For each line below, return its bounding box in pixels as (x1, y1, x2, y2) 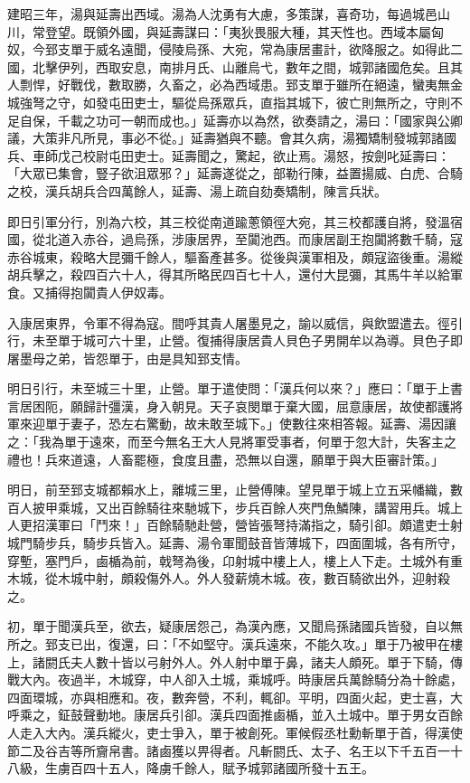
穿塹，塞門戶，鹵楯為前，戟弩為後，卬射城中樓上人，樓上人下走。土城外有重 (7, 551, 463, 570)
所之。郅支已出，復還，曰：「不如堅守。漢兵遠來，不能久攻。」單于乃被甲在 (7, 635, 450, 653)
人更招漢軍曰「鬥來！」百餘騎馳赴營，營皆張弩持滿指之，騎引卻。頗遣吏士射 (7, 515, 463, 534)
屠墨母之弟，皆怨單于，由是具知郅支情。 (7, 348, 248, 367)
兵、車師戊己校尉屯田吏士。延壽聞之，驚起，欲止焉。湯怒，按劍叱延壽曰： (7, 146, 450, 165)
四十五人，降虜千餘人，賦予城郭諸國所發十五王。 (82, 759, 374, 778)
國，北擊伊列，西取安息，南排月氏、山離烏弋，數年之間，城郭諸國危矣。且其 (7, 57, 463, 76)
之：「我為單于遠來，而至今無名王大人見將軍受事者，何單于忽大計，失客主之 (7, 432, 456, 451)
